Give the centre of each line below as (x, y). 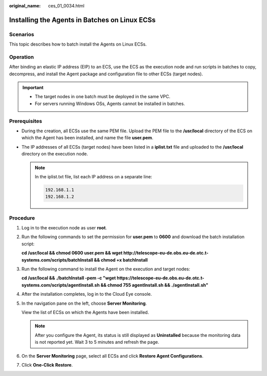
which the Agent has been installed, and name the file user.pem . (87, 138)
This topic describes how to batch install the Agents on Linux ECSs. (78, 44)
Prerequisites (25, 121)
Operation (22, 57)
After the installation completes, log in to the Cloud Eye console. (87, 294)
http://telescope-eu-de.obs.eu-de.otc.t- (166, 253)
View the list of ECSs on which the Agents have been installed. (85, 312)
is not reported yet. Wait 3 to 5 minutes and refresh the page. (97, 342)
